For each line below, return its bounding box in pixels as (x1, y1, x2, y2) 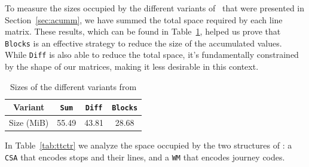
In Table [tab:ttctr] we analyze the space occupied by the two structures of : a (5, 139, 292, 151)
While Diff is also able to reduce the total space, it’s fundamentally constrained (5, 48, 299, 61)
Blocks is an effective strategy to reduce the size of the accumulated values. (5, 36, 282, 49)
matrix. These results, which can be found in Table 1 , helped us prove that (5, 25, 281, 38)
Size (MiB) (9, 116, 49, 129)
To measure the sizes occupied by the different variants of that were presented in (5, 2, 305, 14)
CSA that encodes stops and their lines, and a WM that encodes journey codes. (5, 150, 285, 163)
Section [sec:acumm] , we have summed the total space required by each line (5, 13, 283, 26)
